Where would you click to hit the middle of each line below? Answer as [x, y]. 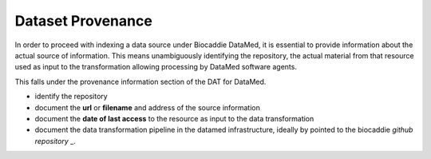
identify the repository [71, 97]
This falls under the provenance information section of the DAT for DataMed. [140, 81]
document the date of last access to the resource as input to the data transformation [174, 118]
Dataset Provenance [84, 21]
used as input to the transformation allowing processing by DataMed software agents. [156, 67]
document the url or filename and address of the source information [148, 107]
